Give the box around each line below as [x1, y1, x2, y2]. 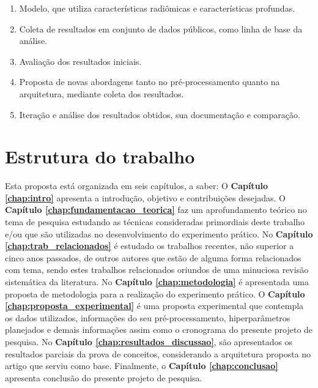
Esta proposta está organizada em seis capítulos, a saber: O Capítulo [5, 179, 268, 192]
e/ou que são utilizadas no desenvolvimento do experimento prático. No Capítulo [5, 227, 313, 240]
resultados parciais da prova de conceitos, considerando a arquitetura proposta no [5, 347, 311, 360]
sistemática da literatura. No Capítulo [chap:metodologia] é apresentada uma [5, 275, 309, 288]
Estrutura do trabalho [5, 144, 195, 169]
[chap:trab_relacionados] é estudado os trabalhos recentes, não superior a [5, 239, 294, 252]
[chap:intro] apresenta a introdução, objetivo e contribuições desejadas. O [5, 191, 286, 204]
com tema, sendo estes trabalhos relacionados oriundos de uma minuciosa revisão [5, 263, 309, 276]
